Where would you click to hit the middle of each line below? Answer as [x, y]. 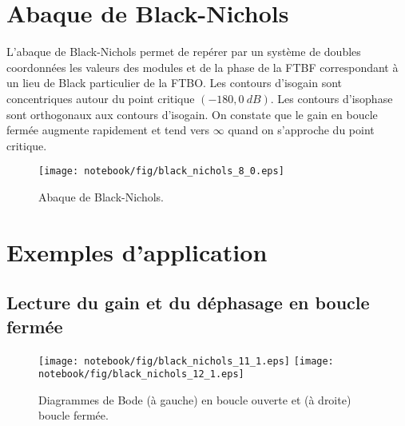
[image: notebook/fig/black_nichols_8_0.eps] [161, 171]
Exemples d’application [137, 251]
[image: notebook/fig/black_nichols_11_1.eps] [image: [186, 361]
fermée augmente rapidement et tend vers [108, 130]
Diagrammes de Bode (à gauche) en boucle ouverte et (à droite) [195, 399]
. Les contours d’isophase [332, 98]
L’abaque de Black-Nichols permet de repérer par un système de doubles [184, 52]
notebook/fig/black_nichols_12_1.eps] [141, 374]
